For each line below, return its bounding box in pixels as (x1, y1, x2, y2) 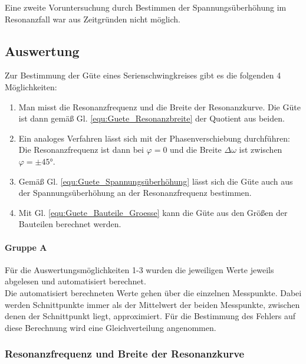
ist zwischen (239, 143, 282, 156)
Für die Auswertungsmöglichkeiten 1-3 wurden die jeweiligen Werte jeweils (5, 263, 274, 276)
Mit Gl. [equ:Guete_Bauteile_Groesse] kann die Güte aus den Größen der (18, 206, 288, 218)
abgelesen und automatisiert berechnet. (5, 275, 146, 287)
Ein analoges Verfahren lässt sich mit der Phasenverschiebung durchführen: (18, 132, 290, 144)
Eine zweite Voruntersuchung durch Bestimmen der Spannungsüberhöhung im (5, 1, 287, 13)
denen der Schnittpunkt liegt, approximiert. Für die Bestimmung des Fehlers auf (5, 310, 296, 322)
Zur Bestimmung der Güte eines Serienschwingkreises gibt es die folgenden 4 (5, 69, 281, 81)
